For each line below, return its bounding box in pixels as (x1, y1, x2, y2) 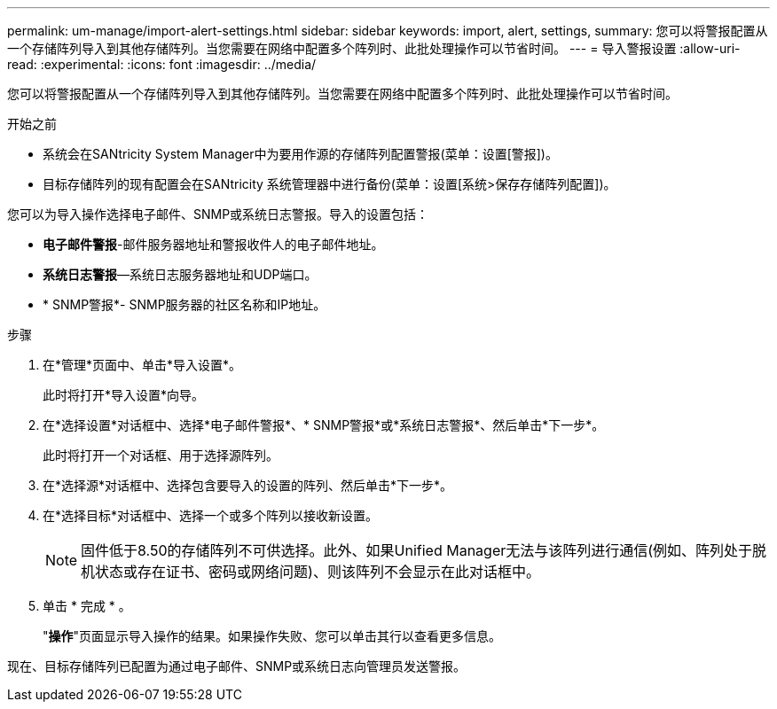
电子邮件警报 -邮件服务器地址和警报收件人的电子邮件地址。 (43, 237, 384, 252)
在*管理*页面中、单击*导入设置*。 (43, 357, 242, 372)
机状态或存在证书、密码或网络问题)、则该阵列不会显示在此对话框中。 (81, 563, 540, 580)
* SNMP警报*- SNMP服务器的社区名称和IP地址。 (43, 297, 326, 312)
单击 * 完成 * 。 (43, 598, 131, 613)
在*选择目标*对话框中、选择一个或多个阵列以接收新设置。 (43, 508, 379, 523)
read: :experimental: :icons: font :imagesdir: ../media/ (7, 57, 317, 72)
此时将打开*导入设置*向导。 (43, 387, 205, 402)
